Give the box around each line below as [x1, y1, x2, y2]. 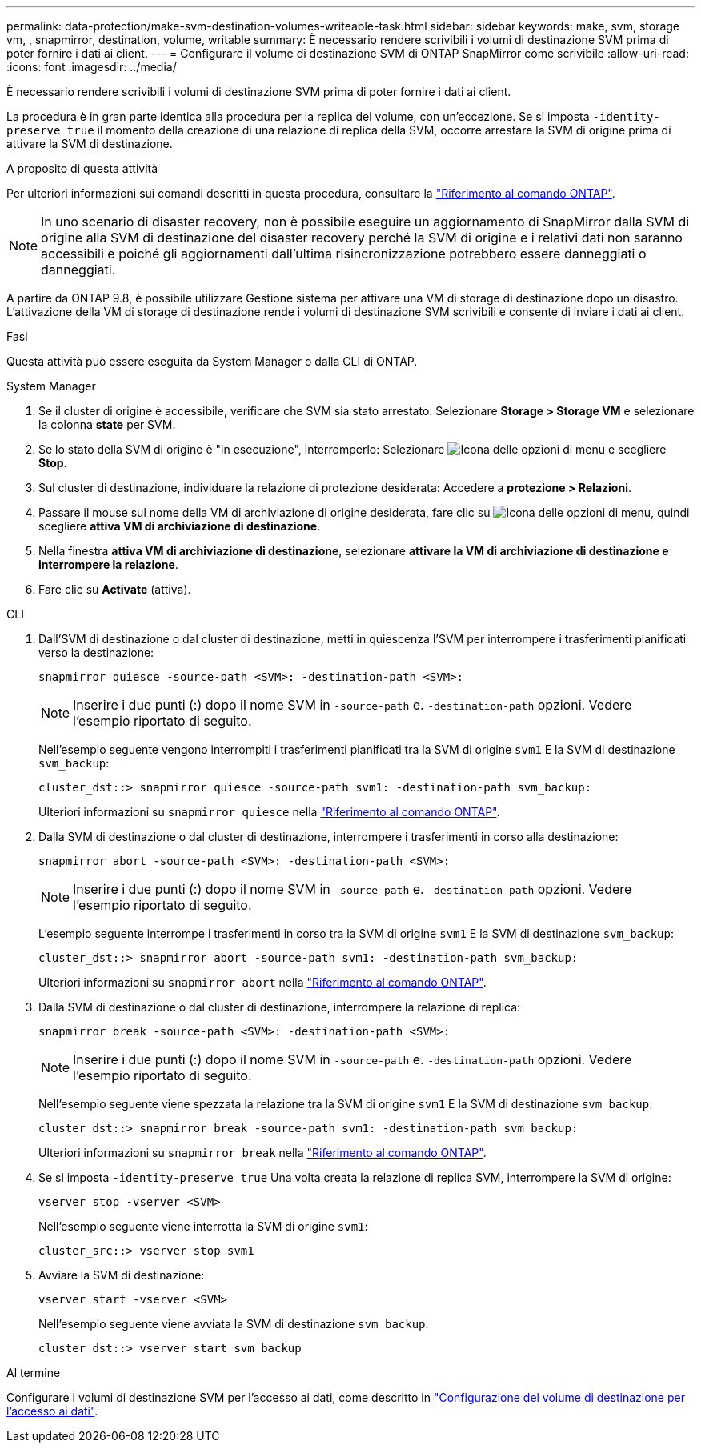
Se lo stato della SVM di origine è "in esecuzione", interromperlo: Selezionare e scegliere [38, 442, 667, 456]
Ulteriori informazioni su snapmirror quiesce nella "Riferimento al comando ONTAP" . [38, 805, 500, 819]
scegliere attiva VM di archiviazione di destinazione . [38, 519, 321, 533]
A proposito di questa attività [6, 162, 158, 175]
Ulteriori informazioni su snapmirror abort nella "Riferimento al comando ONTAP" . [38, 975, 487, 989]
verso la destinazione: [38, 646, 154, 659]
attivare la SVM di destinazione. [6, 137, 173, 150]
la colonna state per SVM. [38, 418, 176, 431]
